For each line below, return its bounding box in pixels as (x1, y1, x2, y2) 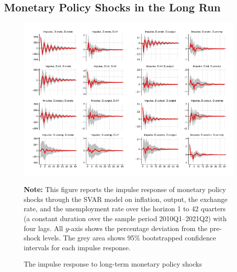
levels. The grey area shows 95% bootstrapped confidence (42, 233, 216, 243)
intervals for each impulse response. (24, 242, 131, 252)
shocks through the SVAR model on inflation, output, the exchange (24, 194, 228, 204)
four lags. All (24, 223, 63, 233)
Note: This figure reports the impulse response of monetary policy (24, 184, 226, 194)
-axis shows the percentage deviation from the (69, 223, 208, 233)
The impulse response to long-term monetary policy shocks (24, 259, 202, 269)
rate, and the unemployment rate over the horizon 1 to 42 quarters (24, 203, 226, 214)
